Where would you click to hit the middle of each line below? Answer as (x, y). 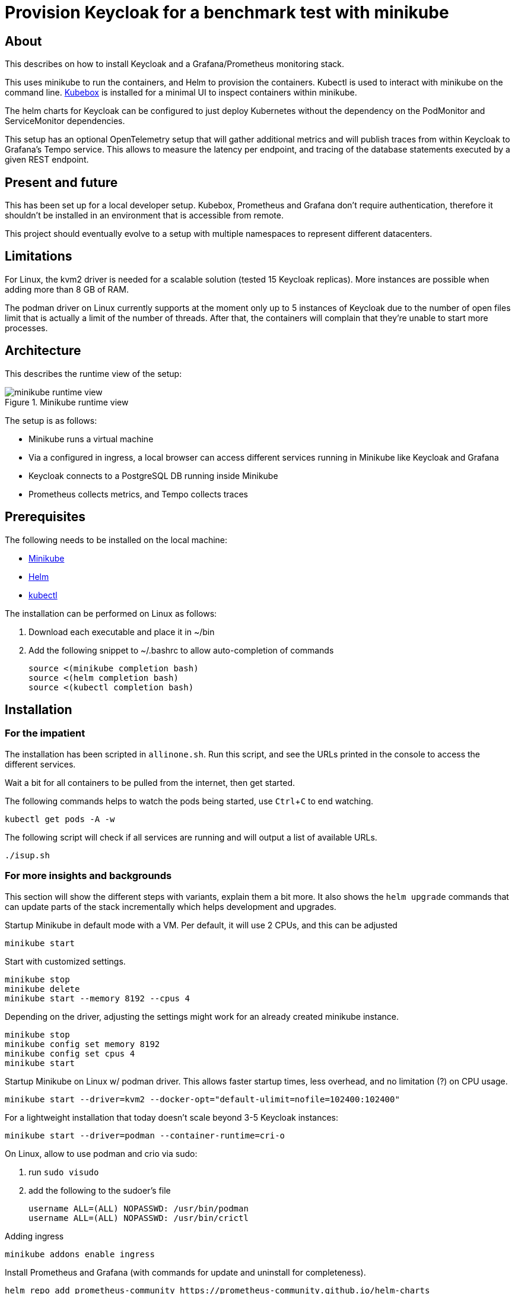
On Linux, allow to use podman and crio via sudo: (101, 1153)
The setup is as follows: (51, 420)
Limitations (39, 256)
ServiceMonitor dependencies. (65, 121)
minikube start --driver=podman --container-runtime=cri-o (145, 1135)
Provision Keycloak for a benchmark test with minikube (227, 12)
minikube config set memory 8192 (82, 1044)
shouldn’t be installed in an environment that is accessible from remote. (144, 215)
